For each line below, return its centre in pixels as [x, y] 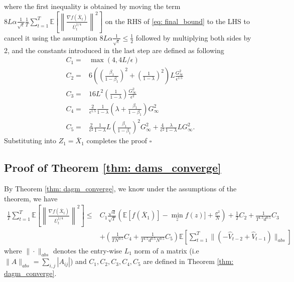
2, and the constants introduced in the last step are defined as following [114, 50]
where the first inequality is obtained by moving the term [92, 6]
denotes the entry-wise [88, 250]
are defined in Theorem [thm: [188, 261]
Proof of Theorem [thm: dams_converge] [113, 168]
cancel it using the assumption [51, 37]
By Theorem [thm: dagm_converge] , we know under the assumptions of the [120, 189]
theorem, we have [31, 198]
